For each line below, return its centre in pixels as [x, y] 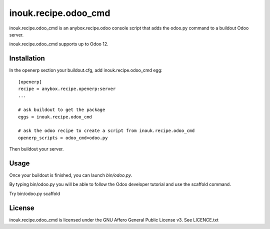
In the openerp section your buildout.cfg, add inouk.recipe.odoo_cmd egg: [86, 70]
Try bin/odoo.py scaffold [34, 193]
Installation [27, 58]
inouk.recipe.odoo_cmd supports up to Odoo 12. [59, 44]
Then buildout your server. [36, 149]
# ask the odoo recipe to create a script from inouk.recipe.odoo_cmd [106, 131]
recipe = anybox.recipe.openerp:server [67, 89]
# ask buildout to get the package [62, 110]
